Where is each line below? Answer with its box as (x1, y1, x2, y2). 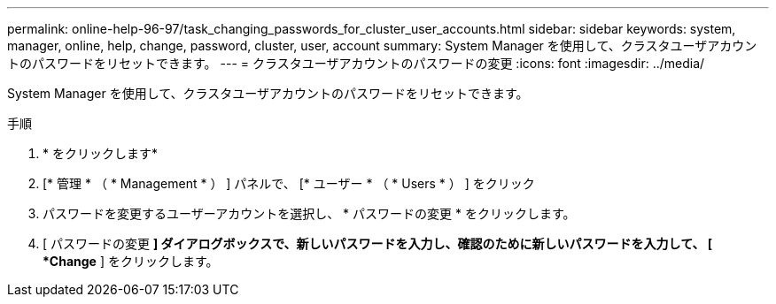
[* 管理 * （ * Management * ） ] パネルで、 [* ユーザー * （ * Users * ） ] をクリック (43, 176, 535, 191)
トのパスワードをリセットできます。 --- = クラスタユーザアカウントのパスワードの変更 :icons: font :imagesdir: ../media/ (7, 56, 705, 71)
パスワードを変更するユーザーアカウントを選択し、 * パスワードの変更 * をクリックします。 (43, 206, 576, 221)
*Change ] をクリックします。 (43, 254, 219, 269)
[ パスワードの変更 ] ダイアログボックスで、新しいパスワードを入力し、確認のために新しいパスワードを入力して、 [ (43, 236, 713, 251)
